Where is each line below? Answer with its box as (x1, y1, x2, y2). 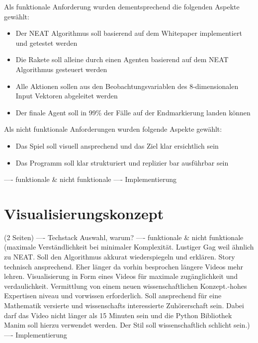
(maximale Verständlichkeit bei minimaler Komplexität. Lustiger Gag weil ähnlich (4, 242, 254, 252)
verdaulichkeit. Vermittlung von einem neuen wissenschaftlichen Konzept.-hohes (4, 280, 247, 291)
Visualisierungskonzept (4, 203, 164, 223)
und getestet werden (15, 37, 78, 48)
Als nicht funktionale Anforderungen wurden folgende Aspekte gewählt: (4, 124, 222, 134)
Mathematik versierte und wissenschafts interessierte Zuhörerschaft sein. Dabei (4, 300, 244, 310)
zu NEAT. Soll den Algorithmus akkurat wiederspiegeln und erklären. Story (4, 252, 235, 262)
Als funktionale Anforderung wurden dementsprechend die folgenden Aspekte (4, 1, 240, 11)
